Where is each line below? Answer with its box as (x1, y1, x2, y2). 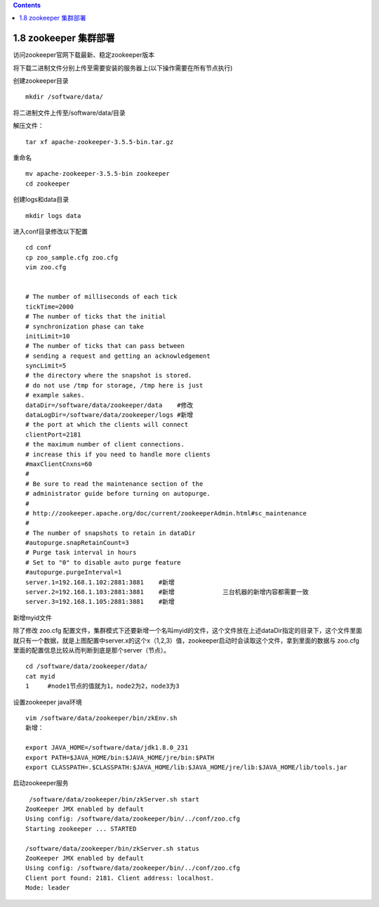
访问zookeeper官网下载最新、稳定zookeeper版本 (13, 51, 155, 59)
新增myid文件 (13, 613, 52, 622)
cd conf (25, 243, 52, 252)
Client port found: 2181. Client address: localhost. (25, 874, 214, 882)
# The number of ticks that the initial (25, 313, 166, 321)
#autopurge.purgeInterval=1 (25, 568, 122, 577)
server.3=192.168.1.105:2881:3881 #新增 (25, 598, 175, 606)
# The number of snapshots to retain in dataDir (25, 529, 196, 537)
